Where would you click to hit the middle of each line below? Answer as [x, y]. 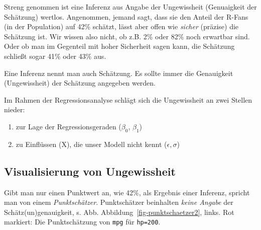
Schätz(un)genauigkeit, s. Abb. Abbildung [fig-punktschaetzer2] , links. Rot [119, 212]
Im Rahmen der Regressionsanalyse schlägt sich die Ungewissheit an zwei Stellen [128, 99]
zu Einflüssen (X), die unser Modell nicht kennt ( [91, 144]
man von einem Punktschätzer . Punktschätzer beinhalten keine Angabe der [119, 202]
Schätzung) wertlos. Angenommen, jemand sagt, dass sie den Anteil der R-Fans [126, 16]
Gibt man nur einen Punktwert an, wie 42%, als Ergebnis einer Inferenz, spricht [127, 192]
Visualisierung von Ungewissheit [90, 171]
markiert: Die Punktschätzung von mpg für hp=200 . [82, 222]
